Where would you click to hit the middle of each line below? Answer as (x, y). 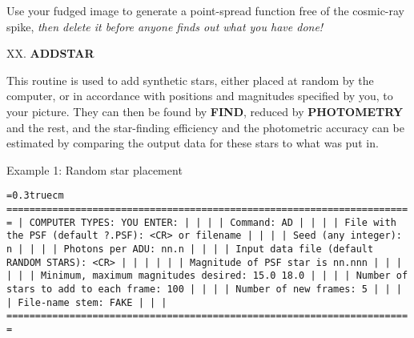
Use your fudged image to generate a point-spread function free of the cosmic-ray (206, 10)
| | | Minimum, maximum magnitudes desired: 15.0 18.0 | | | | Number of (207, 276)
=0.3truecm (35, 196)
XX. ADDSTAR (50, 53)
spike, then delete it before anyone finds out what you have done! (165, 26)
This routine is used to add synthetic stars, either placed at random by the (190, 80)
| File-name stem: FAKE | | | (87, 302)
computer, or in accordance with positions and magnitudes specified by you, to (200, 96)
